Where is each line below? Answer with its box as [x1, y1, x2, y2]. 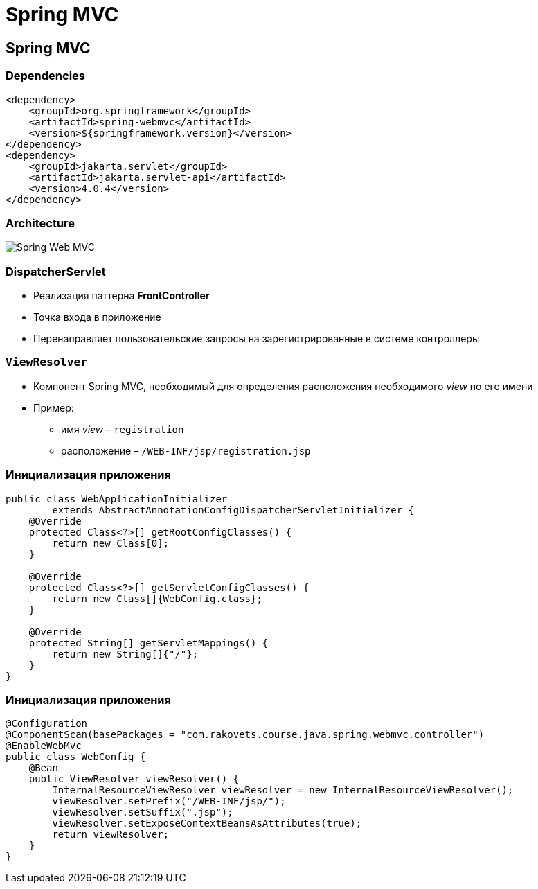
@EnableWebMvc [6, 740, 82, 752]
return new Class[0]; [52, 537, 170, 549]
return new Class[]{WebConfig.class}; [52, 592, 262, 604]
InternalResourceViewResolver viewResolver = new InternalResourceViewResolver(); [52, 784, 514, 796]
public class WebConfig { [6, 751, 146, 763]
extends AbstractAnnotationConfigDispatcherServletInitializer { [52, 504, 415, 516]
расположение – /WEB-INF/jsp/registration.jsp [61, 444, 311, 457]
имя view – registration [61, 423, 184, 435]
